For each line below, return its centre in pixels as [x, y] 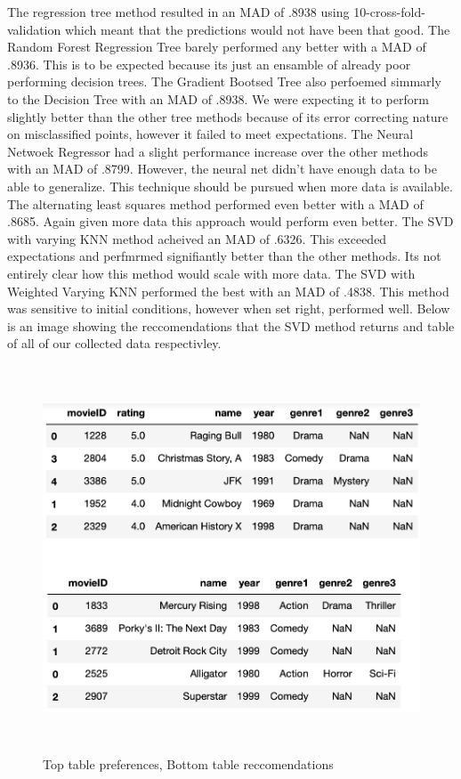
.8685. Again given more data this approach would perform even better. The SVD [230, 221]
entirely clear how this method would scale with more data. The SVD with [211, 273]
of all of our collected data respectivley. [114, 343]
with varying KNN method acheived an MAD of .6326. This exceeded [197, 238]
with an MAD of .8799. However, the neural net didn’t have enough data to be [222, 169]
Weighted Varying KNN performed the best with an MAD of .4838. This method [228, 291]
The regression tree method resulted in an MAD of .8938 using [178, 12]
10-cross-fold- [389, 12]
